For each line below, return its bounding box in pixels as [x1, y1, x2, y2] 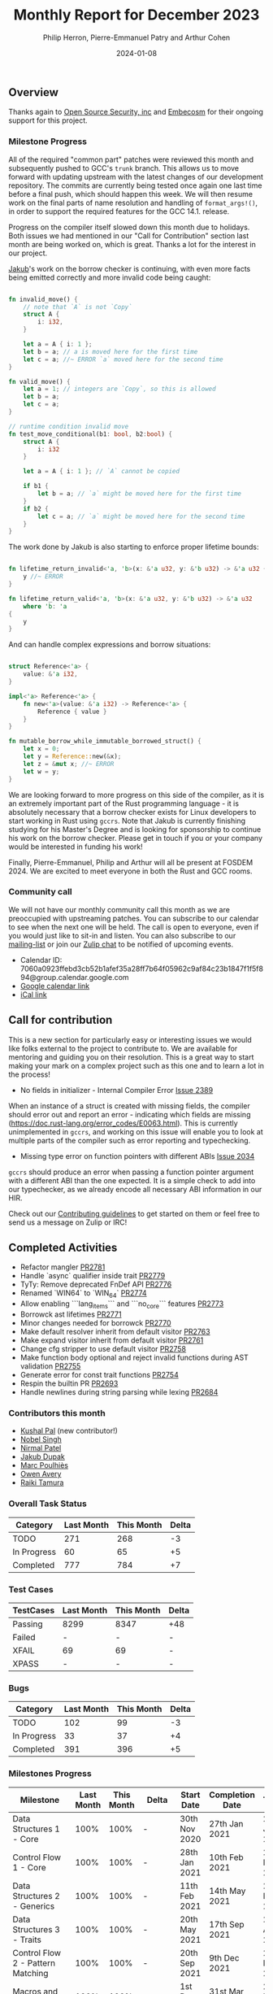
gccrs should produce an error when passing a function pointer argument [8, 1167, 254, 1177]
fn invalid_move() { [8, 295, 79, 303]
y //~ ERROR [23, 573, 63, 581]
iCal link [19, 990, 47, 999]
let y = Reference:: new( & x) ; [23, 752, 122, 761]
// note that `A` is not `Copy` [23, 303, 132, 311]
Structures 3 [12, 1923, 61, 1935]
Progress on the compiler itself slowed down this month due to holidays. [8, 222, 250, 232]
